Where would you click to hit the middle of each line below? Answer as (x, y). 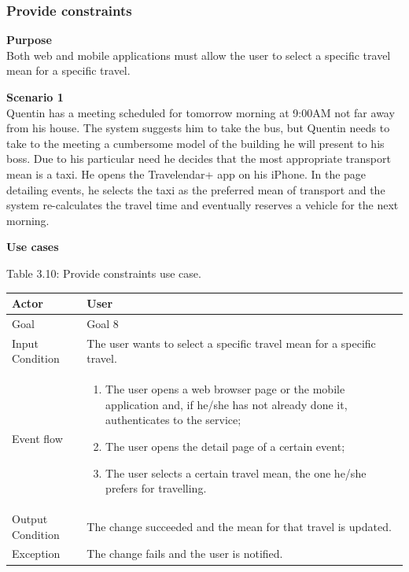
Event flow (37, 439)
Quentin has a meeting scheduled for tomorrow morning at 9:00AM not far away (201, 112)
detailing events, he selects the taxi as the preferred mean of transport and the (196, 189)
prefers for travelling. (156, 488)
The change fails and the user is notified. (185, 554)
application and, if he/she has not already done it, (227, 404)
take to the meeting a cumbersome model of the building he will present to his (195, 143)
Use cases (33, 247)
